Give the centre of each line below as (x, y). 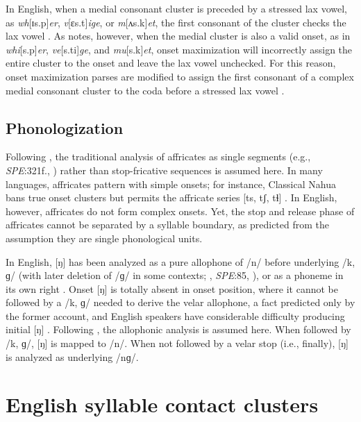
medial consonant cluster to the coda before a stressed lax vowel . (145, 90)
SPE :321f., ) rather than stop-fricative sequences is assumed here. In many (164, 170)
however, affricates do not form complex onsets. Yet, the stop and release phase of (180, 211)
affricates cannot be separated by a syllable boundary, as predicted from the (168, 225)
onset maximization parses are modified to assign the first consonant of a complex (180, 76)
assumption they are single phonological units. (104, 238)
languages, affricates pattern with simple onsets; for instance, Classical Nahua (171, 184)
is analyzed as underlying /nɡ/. (72, 356)
